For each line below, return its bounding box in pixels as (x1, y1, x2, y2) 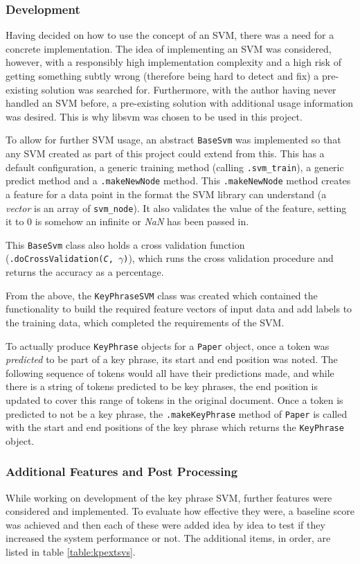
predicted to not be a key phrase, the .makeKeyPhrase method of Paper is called (6, 406, 348, 421)
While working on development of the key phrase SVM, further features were (6, 490, 332, 504)
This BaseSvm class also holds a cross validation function (6, 237, 245, 252)
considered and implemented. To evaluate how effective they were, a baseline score (6, 504, 354, 518)
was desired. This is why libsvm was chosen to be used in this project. (6, 109, 303, 123)
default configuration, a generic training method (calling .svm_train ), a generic (6, 159, 344, 174)
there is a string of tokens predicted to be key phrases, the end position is (6, 379, 318, 394)
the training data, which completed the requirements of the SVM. (6, 315, 285, 329)
